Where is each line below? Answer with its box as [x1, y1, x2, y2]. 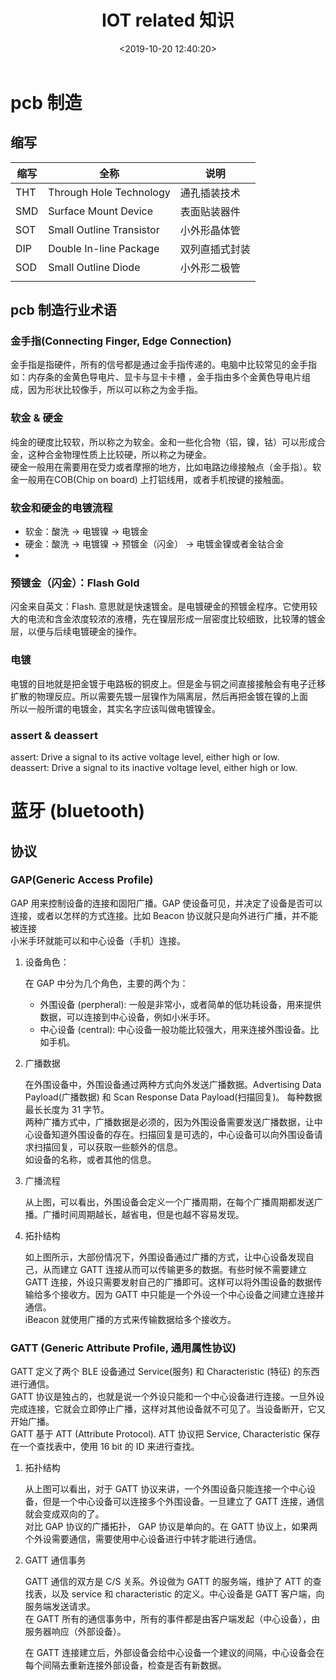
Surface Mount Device [48, 204, 154, 218]
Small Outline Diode [48, 260, 141, 274]
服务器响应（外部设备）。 [24, 1626, 127, 1638]
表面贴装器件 [179, 204, 241, 218]
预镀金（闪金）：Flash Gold [10, 576, 140, 590]
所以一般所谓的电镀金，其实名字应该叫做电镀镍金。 [10, 702, 221, 715]
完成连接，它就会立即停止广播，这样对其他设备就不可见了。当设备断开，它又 [10, 1403, 326, 1415]
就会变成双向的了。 [24, 1508, 105, 1520]
